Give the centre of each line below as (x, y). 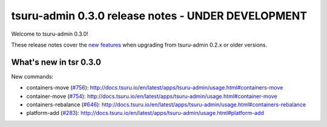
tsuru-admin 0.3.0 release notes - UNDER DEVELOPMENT (159, 16)
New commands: (32, 76)
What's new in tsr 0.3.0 (56, 62)
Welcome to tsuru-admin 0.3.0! (50, 34)
